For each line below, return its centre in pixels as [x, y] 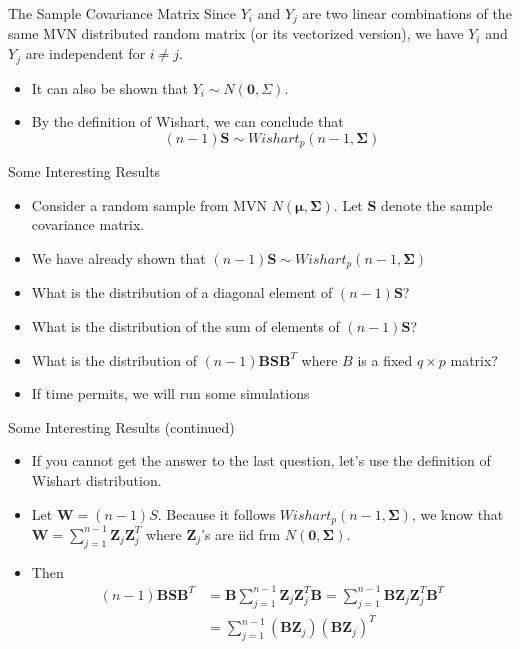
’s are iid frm [241, 533]
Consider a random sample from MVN [149, 204]
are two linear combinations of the [407, 13]
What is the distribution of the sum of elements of [185, 325]
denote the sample [437, 204]
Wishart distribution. [96, 479]
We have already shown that [118, 257]
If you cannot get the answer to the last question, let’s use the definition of [261, 460]
